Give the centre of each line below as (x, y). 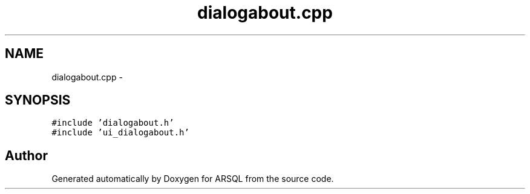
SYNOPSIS (38, 100)
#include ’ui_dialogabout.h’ (120, 133)
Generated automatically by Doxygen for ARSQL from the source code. (193, 179)
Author (26, 155)
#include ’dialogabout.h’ (113, 123)
